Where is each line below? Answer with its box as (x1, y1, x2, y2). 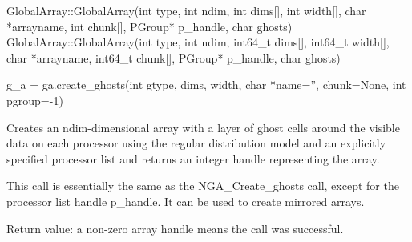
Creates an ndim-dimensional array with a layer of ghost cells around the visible (6, 119, 400, 135)
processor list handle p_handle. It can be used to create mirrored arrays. (6, 192, 365, 209)
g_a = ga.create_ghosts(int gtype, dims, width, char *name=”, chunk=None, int (6, 76, 406, 93)
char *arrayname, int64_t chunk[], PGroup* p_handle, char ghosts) (6, 49, 341, 66)
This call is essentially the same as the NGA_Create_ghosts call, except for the (6, 177, 399, 194)
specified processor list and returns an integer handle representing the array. (6, 150, 380, 167)
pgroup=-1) (6, 91, 63, 108)
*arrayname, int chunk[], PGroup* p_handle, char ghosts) (6, 18, 293, 34)
